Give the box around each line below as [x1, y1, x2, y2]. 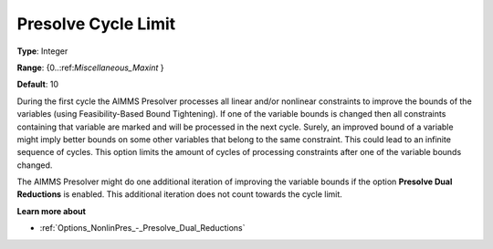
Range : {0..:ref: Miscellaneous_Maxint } [16, 62, 164, 73]
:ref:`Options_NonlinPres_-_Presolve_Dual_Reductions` [39, 223, 246, 233]
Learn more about [16, 205, 87, 216]
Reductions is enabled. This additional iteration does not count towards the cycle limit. [16, 189, 342, 200]
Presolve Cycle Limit [16, 14, 176, 34]
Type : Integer [16, 46, 68, 57]
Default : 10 [16, 78, 59, 90]
